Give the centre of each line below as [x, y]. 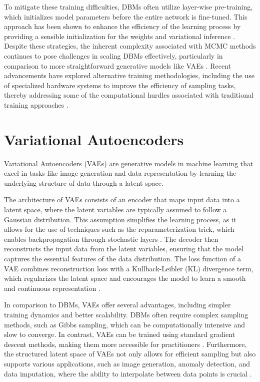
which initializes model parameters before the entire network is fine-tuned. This [126, 16]
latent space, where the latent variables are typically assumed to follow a [115, 210]
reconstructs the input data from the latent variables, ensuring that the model [124, 249]
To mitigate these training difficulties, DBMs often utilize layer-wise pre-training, [128, 7]
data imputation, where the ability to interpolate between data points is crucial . [128, 373]
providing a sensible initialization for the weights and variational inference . [120, 36]
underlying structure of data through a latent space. [84, 182]
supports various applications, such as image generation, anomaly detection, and [127, 363]
